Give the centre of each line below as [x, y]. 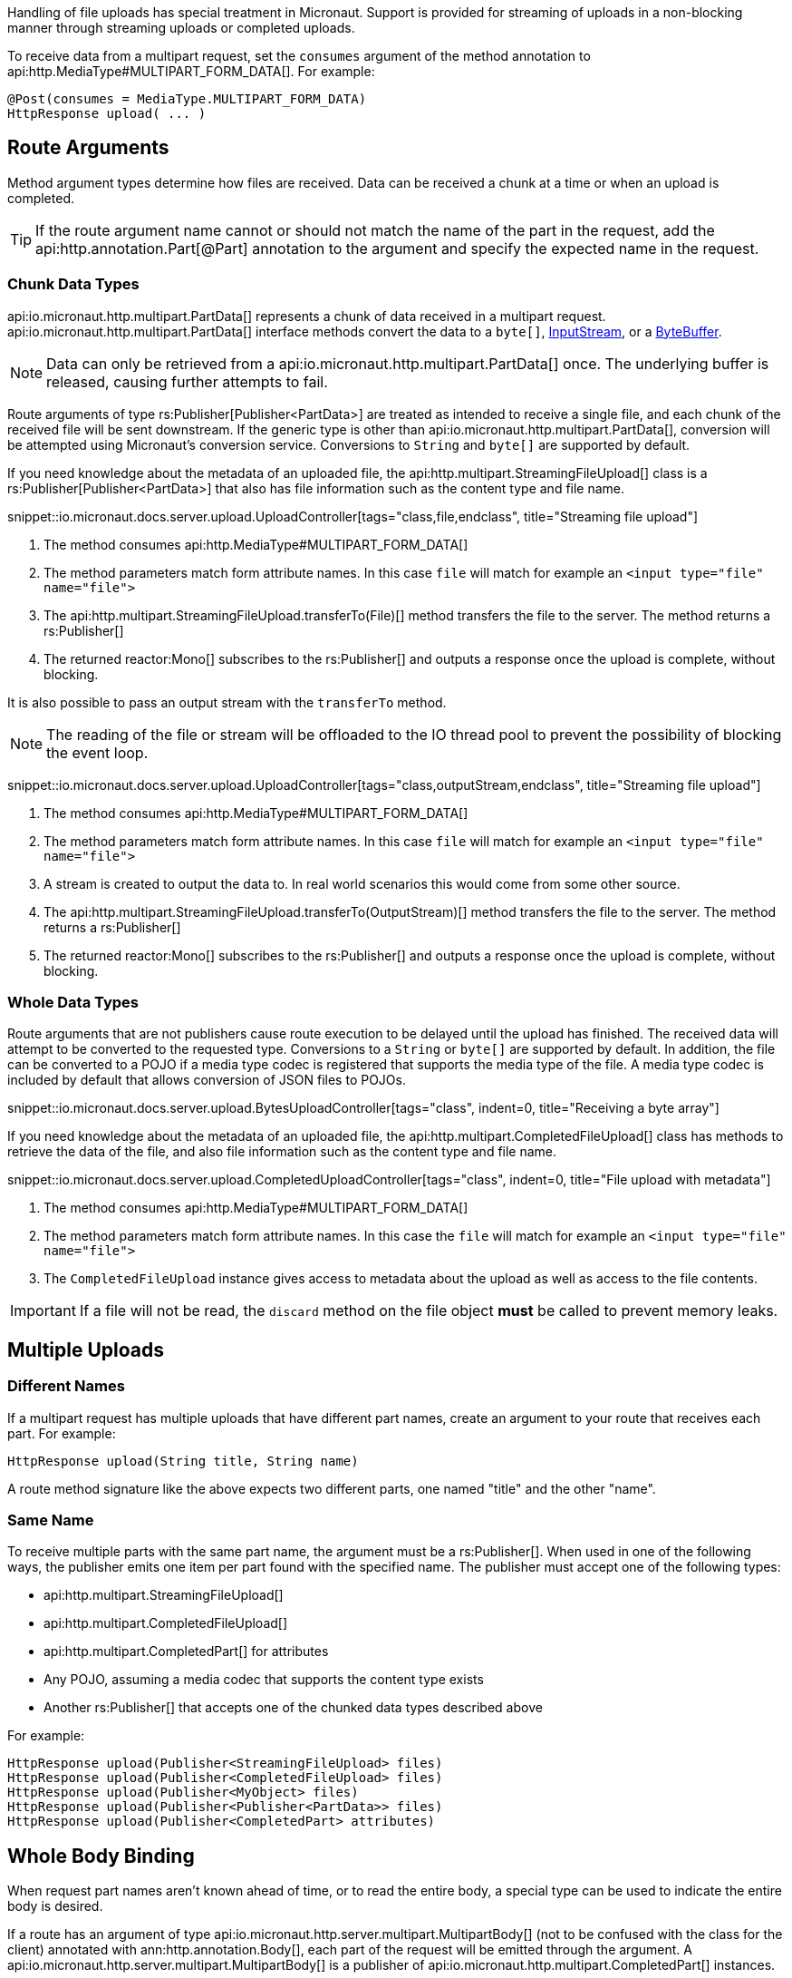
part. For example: [62, 1433]
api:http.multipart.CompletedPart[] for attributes [186, 1652]
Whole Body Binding [101, 1856]
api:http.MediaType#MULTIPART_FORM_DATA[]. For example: [191, 71]
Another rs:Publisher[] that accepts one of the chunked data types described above [293, 1708]
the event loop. [97, 752]
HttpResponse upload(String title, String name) [183, 1461]
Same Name [51, 1520]
